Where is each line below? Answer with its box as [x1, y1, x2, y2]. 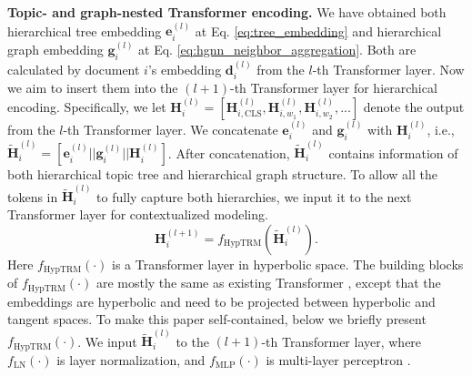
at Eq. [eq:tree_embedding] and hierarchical [195, 21, 442, 40]
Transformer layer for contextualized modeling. [7, 205, 268, 223]
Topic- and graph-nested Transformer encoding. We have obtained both [7, 3, 447, 21]
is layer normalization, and [56, 350, 206, 369]
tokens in [7, 187, 58, 206]
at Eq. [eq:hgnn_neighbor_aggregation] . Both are [138, 40, 417, 59]
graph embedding [7, 40, 104, 59]
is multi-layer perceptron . [266, 350, 411, 369]
